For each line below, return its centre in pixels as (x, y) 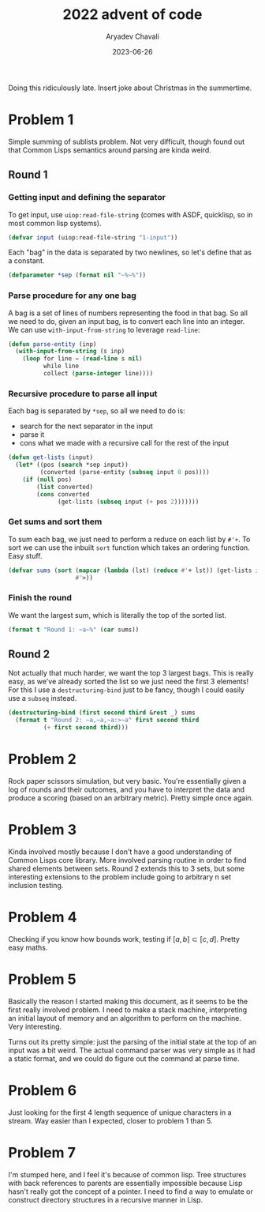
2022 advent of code (132, 15)
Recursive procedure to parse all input (83, 393)
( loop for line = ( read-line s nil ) (83, 359)
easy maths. (28, 947)
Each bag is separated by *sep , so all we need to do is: (97, 411)
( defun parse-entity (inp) (52, 344)
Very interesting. (35, 1026)
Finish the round (40, 598)
